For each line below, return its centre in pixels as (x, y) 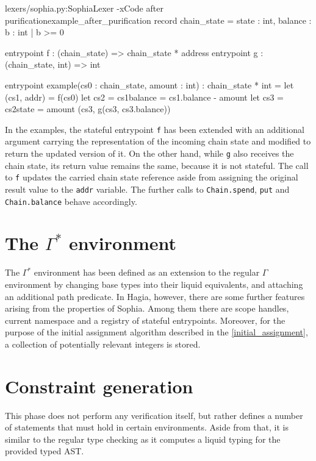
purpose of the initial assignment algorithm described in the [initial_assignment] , (156, 332)
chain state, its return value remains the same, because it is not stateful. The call (157, 165)
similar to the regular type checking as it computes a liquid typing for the (143, 439)
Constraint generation (99, 386)
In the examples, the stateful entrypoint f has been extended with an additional (155, 129)
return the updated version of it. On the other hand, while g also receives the (149, 153)
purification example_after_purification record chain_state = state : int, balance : (158, 20)
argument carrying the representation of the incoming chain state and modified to (158, 141)
